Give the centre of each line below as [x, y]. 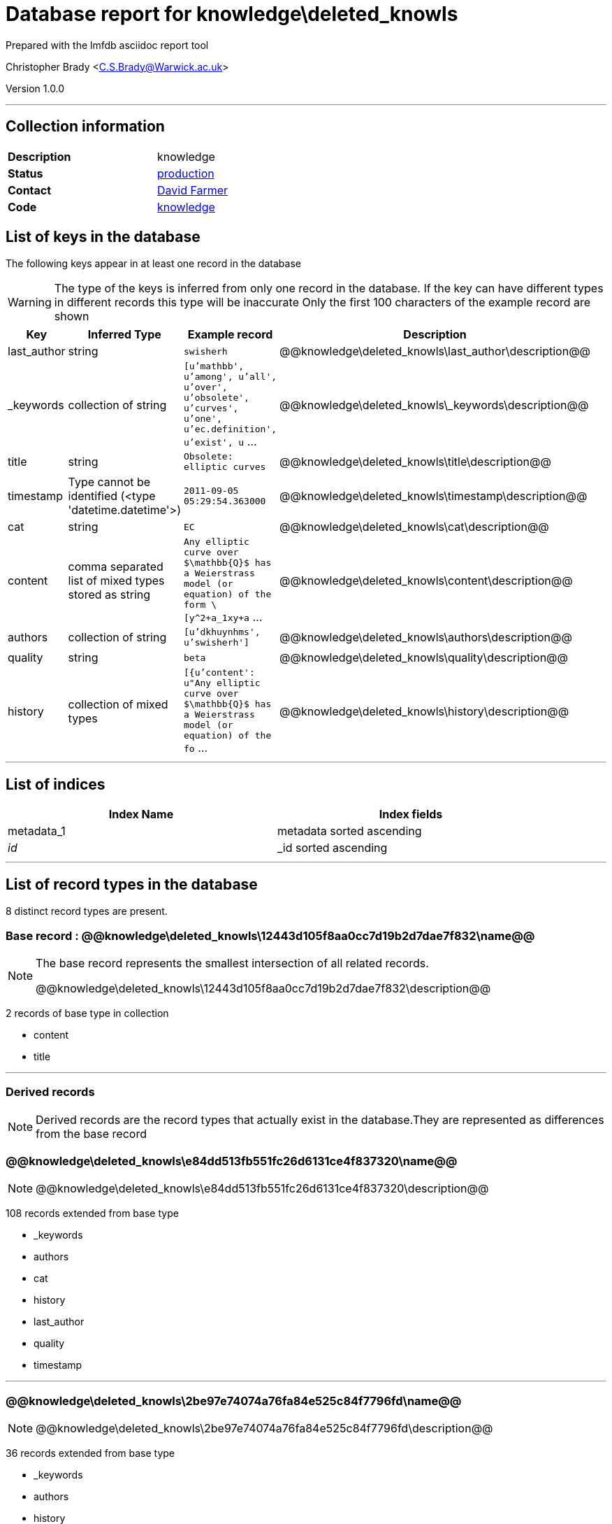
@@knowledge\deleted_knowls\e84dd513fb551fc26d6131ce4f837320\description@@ [262, 1189]
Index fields [411, 814]
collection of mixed [118, 704]
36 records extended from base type [90, 1453]
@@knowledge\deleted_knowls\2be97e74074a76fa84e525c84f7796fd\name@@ [234, 1401]
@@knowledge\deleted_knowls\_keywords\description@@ [434, 405]
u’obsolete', [217, 398]
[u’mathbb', [214, 366]
